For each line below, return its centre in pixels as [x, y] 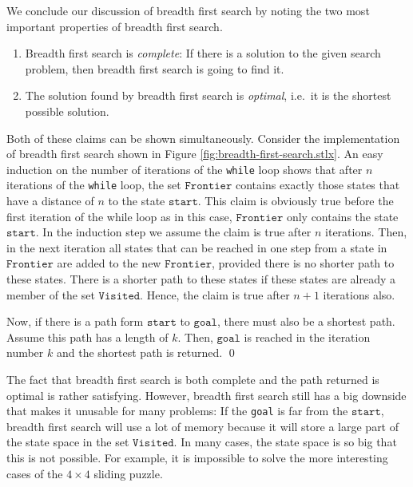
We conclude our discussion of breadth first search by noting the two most [188, 10]
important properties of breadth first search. [115, 26]
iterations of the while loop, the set [94, 185]
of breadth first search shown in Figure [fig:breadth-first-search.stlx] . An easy [195, 154]
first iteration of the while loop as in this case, [119, 216]
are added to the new [109, 263]
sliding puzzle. [128, 473]
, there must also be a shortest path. [306, 321]
